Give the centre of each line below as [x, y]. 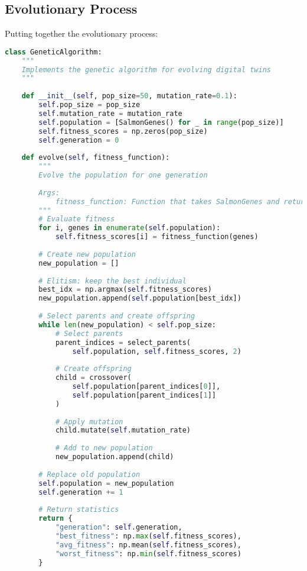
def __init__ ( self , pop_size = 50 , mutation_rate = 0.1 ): [129, 96]
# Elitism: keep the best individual [112, 281]
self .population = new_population [106, 483]
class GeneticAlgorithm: [53, 52]
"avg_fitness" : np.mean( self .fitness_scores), [148, 545]
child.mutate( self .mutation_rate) [123, 430]
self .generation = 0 [79, 140]
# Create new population [87, 254]
